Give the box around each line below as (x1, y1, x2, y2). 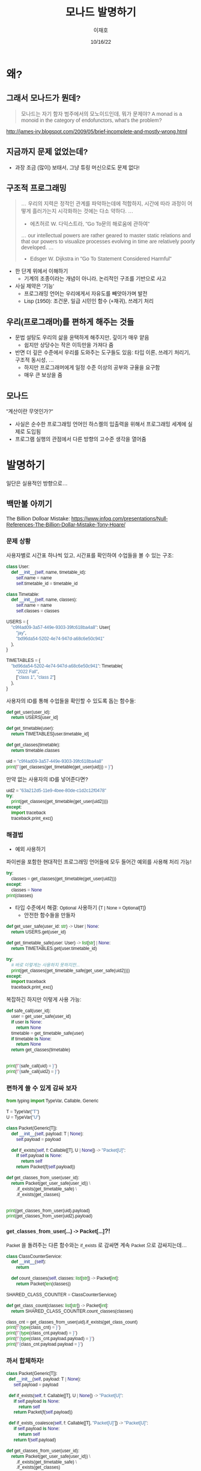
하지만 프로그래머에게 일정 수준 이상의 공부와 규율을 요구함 (23, 364, 160, 371)
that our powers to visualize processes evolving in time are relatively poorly (20, 238, 195, 245)
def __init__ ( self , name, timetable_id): (11, 569, 86, 575)
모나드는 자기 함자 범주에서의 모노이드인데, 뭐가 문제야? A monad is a (20, 110, 182, 117)
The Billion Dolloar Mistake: (6, 515, 70, 522)
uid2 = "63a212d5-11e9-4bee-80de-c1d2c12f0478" (6, 787, 107, 793)
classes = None (11, 886, 42, 893)
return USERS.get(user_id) (11, 929, 66, 935)
